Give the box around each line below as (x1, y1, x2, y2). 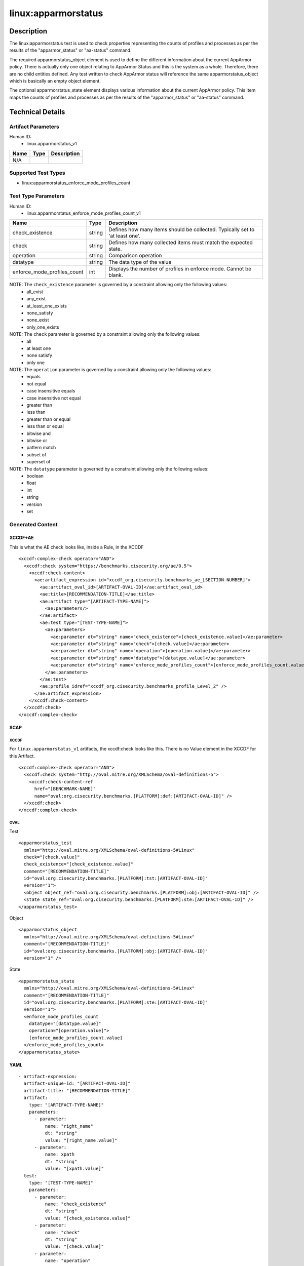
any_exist (26, 296, 46, 302)
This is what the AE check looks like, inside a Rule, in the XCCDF (9, 544, 144, 550)
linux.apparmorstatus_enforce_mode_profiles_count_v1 (26, 210, 141, 216)
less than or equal (26, 423, 64, 429)
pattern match (26, 445, 56, 451)
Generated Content (9, 521, 58, 528)
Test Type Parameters (9, 192, 65, 200)
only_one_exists (26, 324, 59, 330)
